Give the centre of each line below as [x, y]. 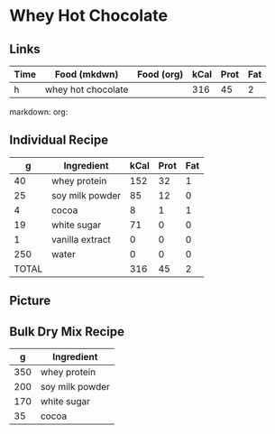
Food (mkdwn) [87, 74]
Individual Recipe [59, 140]
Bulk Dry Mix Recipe [67, 332]
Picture [30, 301]
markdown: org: [39, 112]
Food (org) [160, 74]
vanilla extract [81, 239]
